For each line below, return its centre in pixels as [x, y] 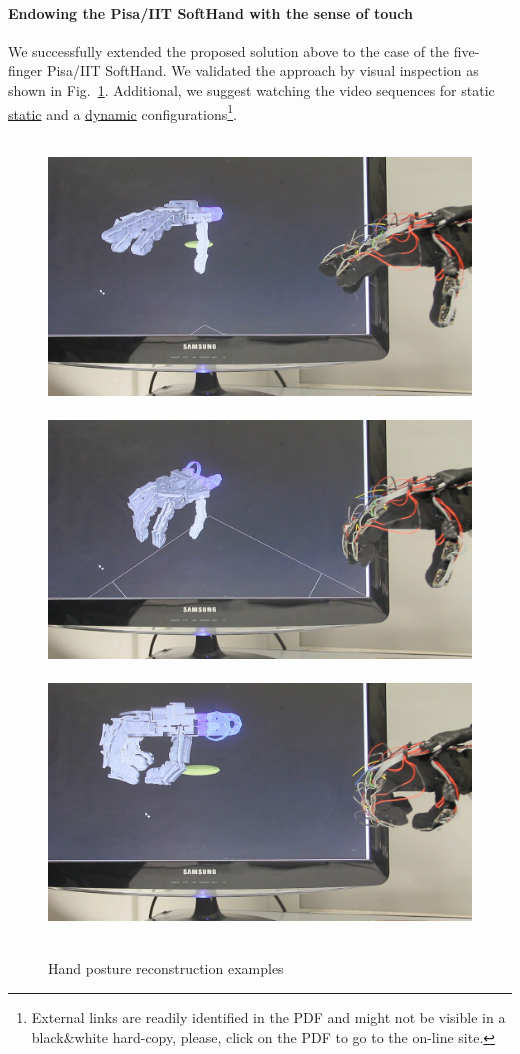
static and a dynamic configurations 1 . [122, 112]
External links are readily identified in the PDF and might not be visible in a [268, 1017]
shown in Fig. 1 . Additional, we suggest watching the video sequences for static [251, 89]
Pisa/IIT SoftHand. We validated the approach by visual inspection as [262, 70]
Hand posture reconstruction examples [166, 968]
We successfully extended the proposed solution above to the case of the [229, 50]
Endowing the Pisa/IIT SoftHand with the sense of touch [210, 12]
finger [25, 70]
